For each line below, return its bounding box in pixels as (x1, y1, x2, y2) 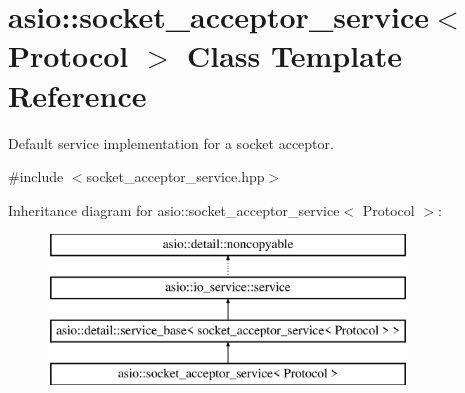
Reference (8, 74, 147, 115)
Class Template (187, 35, 403, 76)
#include (8, 166, 64, 187)
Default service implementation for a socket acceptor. (8, 132, 334, 153)
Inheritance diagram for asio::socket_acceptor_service (8, 199, 340, 220)
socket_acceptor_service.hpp (86, 166, 265, 187)
